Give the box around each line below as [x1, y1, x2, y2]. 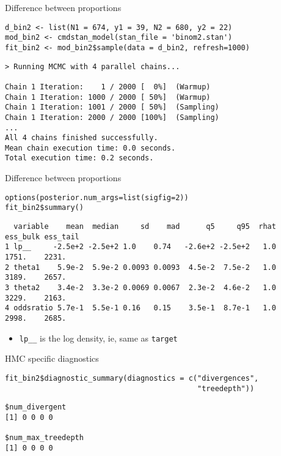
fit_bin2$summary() [5, 203, 84, 212]
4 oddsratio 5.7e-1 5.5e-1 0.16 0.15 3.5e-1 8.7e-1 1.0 [5, 304, 276, 313]
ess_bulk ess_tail [5, 232, 79, 241]
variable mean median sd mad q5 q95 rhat [13, 222, 276, 231]
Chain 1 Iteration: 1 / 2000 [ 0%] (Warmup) [5, 82, 211, 91]
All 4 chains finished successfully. [5, 133, 158, 143]
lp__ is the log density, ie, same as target [19, 331, 178, 344]
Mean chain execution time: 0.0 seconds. [5, 143, 176, 152]
